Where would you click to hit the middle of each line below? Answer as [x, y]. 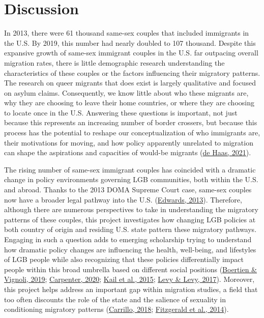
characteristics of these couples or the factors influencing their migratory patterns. [132, 73]
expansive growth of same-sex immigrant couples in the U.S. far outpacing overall [131, 53]
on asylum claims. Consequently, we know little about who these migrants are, [126, 92]
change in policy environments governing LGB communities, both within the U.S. [131, 179]
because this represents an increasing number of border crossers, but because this [131, 122]
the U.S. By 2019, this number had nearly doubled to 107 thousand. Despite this [130, 42]
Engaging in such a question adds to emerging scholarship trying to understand [128, 239]
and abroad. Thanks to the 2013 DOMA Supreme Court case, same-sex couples [128, 190]
